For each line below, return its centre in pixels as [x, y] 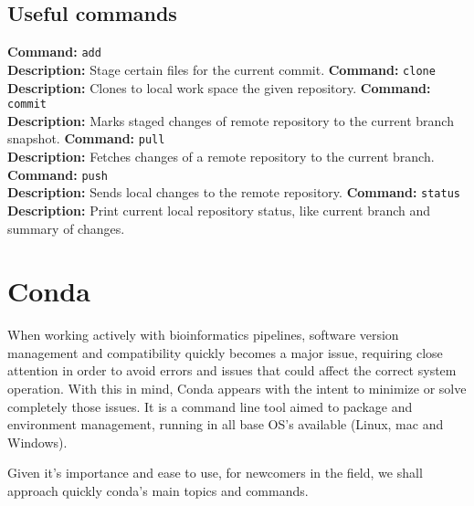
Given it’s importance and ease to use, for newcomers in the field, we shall [215, 473]
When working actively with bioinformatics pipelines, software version [203, 335]
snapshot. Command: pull [86, 138]
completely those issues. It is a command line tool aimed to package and [210, 406]
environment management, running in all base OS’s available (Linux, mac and [226, 424]
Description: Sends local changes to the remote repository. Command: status [234, 192]
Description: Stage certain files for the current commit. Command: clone [221, 69]
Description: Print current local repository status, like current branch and [219, 210]
